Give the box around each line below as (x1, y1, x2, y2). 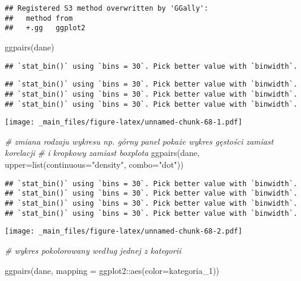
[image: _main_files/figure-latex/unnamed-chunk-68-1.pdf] (5, 118, 242, 127)
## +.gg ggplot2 (5, 24, 86, 33)
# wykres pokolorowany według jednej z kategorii (5, 244, 181, 256)
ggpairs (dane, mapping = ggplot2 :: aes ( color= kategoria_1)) (5, 264, 220, 276)
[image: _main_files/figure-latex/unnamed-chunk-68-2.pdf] (5, 227, 242, 236)
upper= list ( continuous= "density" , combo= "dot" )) (5, 158, 184, 171)
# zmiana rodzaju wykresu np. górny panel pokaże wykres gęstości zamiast (5, 135, 274, 147)
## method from (5, 14, 73, 23)
